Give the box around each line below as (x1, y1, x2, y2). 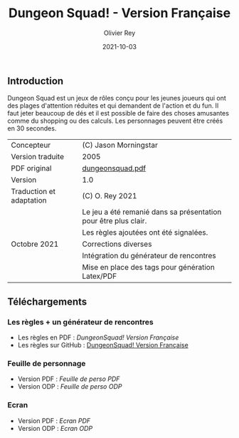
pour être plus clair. (81, 216, 147, 226)
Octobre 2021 (11, 239, 59, 249)
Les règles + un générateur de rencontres (7, 317, 154, 327)
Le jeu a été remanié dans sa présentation (81, 207, 222, 217)
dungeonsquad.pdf (81, 163, 147, 173)
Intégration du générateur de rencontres (81, 251, 216, 261)
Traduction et (11, 187, 55, 197)
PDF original (11, 163, 52, 173)
